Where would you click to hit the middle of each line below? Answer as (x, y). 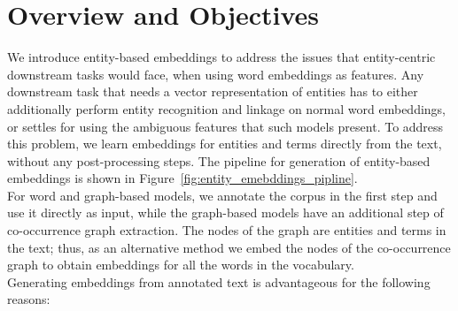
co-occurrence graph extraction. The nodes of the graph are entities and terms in (227, 230)
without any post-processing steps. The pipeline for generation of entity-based (219, 160)
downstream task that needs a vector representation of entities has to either (213, 91)
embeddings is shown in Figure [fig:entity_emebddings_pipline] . (182, 178)
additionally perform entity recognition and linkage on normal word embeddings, (227, 108)
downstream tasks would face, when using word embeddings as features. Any (216, 74)
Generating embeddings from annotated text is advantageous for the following (219, 281)
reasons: (29, 299)
